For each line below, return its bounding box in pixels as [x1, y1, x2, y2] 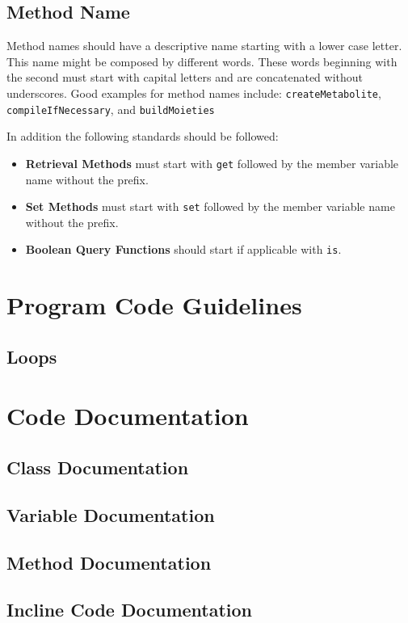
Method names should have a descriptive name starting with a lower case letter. [6, 37, 402, 54]
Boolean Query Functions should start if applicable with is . [25, 241, 342, 258]
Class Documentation [6, 454, 189, 479]
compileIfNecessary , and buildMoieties [6, 100, 215, 117]
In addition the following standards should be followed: [6, 128, 279, 145]
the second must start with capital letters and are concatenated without [6, 69, 364, 86]
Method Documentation [6, 549, 212, 575]
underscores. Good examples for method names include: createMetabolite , [6, 84, 381, 101]
